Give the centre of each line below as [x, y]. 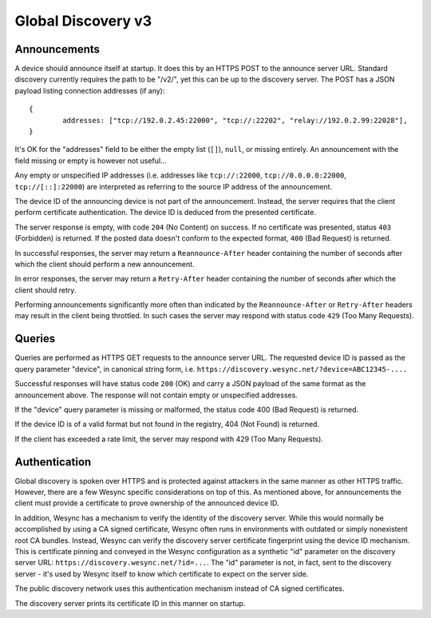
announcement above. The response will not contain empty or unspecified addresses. [156, 395]
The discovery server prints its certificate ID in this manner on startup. [130, 603]
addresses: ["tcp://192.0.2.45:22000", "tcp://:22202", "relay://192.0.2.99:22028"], [235, 120]
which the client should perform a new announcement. [105, 264]
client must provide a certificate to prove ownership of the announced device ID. [147, 503]
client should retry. [45, 290]
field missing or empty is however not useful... [91, 161]
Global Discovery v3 [83, 21]
